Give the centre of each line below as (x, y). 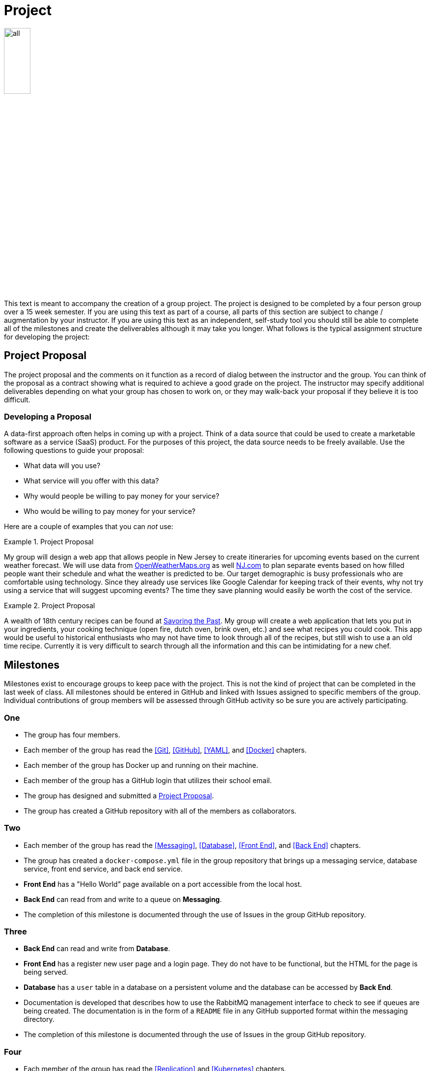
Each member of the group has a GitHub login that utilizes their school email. (148, 780)
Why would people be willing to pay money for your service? (122, 496)
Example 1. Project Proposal (49, 542)
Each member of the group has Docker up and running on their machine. (141, 765)
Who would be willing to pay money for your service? (110, 511)
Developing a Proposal (48, 416)
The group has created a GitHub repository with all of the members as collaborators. (160, 811)
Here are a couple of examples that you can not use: (89, 527)
